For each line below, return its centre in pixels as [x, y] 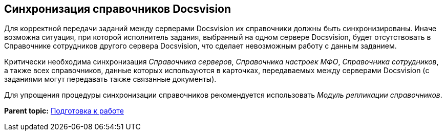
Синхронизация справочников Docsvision [118, 9]
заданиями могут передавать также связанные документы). [110, 79]
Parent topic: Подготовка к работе [64, 111]
